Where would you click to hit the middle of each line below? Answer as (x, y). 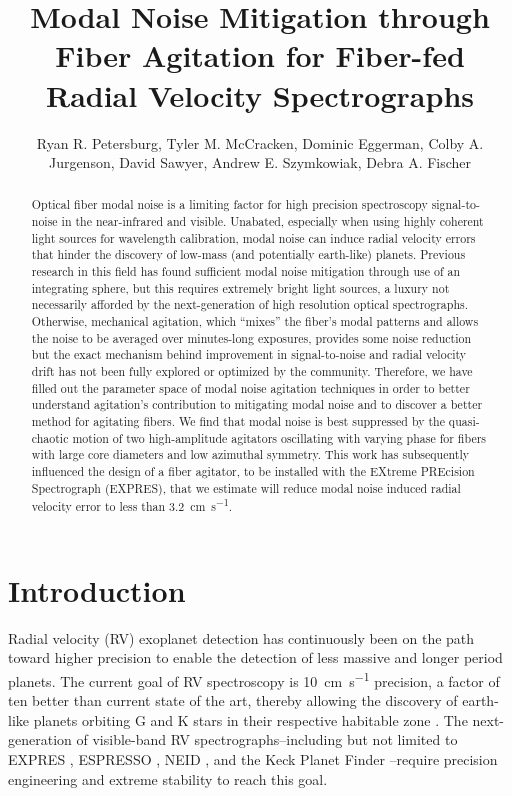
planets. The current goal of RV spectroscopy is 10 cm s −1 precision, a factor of (254, 679)
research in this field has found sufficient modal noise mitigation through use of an (246, 271)
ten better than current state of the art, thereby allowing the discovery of (233, 700)
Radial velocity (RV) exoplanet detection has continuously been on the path (241, 637)
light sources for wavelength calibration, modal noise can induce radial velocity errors (253, 237)
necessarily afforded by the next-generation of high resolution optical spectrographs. (250, 304)
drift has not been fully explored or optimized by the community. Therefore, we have (252, 371)
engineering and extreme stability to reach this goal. (168, 778)
